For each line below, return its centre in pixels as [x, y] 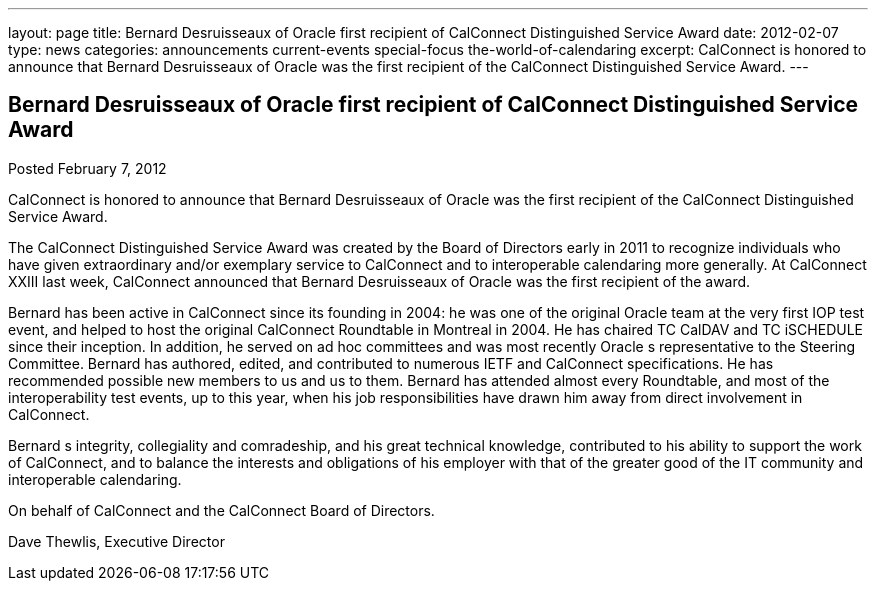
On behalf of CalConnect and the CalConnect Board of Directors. [221, 510]
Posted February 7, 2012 [87, 168]
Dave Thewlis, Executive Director [116, 541]
